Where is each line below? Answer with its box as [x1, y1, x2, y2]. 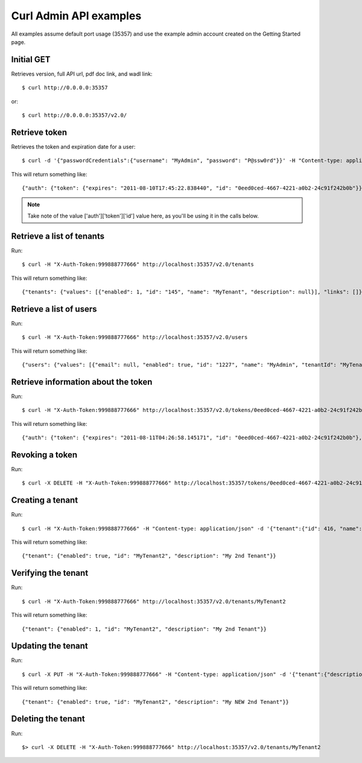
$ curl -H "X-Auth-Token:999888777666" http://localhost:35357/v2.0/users [22, 334, 248, 341]
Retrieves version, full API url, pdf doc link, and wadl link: [11, 70, 153, 77]
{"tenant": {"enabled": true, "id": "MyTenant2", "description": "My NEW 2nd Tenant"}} [22, 698, 290, 705]
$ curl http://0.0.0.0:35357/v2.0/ [22, 112, 127, 119]
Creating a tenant [11, 495, 78, 506]
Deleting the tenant [11, 713, 85, 724]
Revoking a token [11, 449, 78, 460]
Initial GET [11, 54, 51, 65]
